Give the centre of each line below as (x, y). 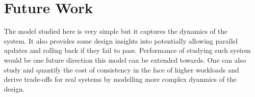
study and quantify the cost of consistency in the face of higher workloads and (122, 69)
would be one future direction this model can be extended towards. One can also (125, 60)
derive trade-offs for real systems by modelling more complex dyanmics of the (120, 79)
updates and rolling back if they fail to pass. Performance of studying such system (127, 50)
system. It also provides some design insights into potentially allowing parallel (121, 40)
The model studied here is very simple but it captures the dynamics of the (116, 31)
